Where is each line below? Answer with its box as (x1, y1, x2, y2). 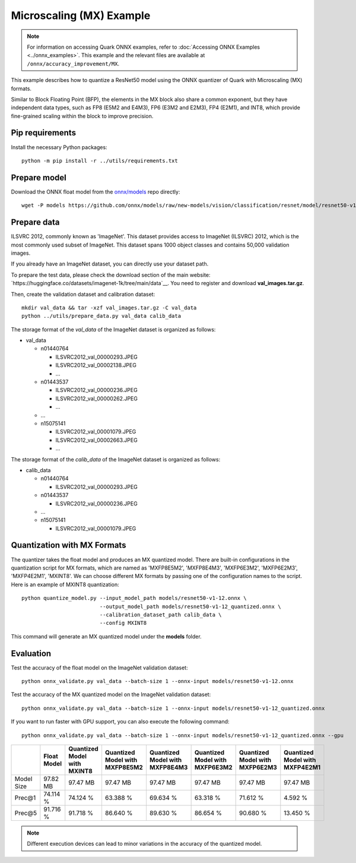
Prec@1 (14, 794, 36, 802)
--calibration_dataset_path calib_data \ (99, 611, 222, 618)
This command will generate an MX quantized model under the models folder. (11, 633, 202, 640)
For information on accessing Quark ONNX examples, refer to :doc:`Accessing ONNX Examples (27, 43, 260, 50)
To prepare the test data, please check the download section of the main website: (11, 271, 211, 279)
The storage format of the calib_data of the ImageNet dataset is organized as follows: (11, 456, 221, 463)
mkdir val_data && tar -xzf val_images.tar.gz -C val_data (21, 304, 197, 311)
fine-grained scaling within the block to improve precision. (11, 112, 154, 119)
